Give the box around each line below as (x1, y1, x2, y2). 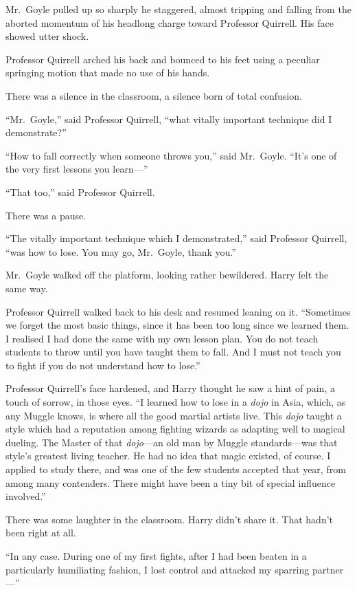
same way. (5, 281, 48, 295)
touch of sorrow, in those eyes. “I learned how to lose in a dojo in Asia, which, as (5, 395, 346, 409)
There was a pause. (5, 208, 87, 222)
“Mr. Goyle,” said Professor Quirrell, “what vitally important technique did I (5, 111, 332, 126)
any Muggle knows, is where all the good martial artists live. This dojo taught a (5, 408, 342, 422)
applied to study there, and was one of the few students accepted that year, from (5, 462, 346, 477)
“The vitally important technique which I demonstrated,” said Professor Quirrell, (5, 231, 347, 245)
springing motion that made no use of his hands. (5, 65, 210, 80)
